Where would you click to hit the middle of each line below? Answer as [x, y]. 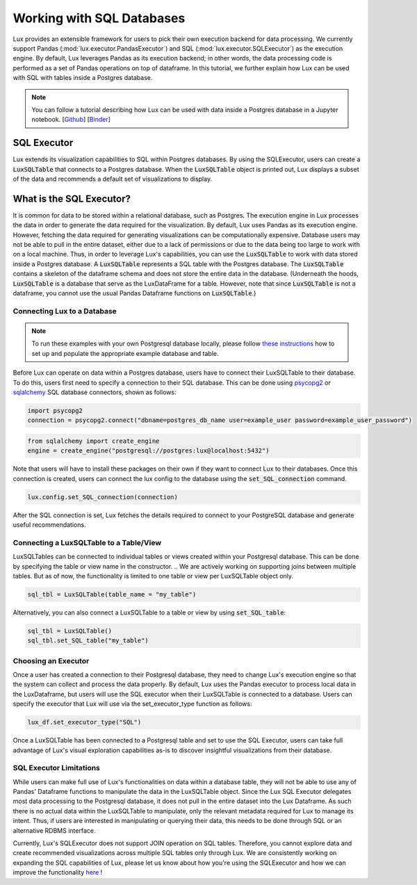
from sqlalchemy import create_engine [93, 441]
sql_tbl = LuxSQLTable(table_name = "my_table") [112, 594]
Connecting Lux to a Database [65, 311]
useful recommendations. [49, 524]
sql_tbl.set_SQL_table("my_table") [88, 641]
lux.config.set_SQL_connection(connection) [103, 497]
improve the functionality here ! [58, 872]
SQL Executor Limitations [57, 768]
